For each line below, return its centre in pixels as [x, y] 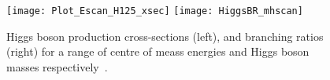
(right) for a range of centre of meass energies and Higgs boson [158, 51]
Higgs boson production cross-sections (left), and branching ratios [165, 36]
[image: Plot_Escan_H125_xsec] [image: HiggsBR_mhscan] [155, 11]
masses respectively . [57, 66]
